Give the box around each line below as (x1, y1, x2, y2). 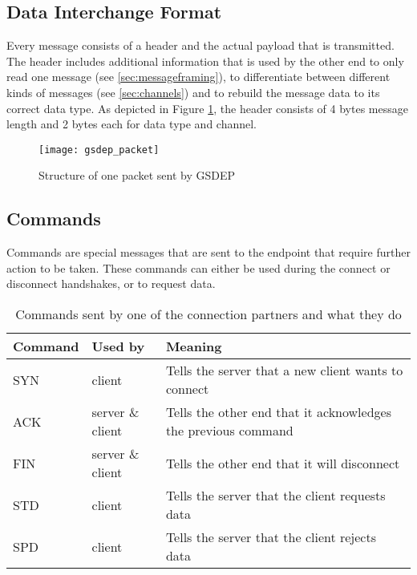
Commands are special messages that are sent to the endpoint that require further (6, 244, 411, 261)
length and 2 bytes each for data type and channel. (6, 115, 257, 132)
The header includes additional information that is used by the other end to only (6, 52, 404, 69)
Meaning (165, 337, 222, 355)
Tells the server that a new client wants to (165, 361, 403, 379)
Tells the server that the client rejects (165, 528, 377, 546)
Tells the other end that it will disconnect (165, 453, 400, 472)
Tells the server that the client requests (165, 486, 386, 504)
